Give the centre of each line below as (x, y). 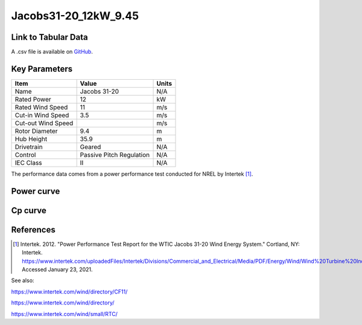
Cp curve (29, 211)
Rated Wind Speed (41, 107)
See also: (23, 280)
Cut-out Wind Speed (44, 123)
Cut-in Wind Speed (42, 115)
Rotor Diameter (36, 131)
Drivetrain (29, 147)
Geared (91, 147)
